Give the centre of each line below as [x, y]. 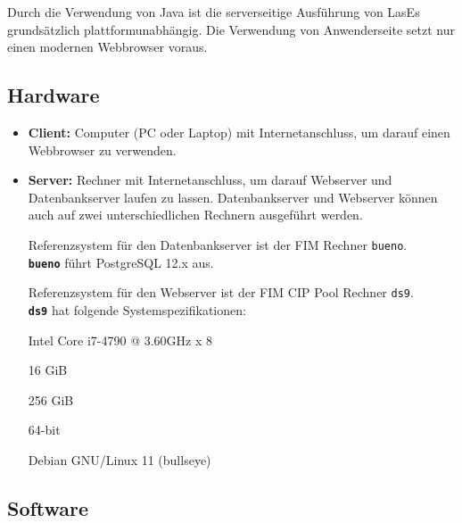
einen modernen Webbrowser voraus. [107, 47]
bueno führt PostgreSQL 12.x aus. [121, 262]
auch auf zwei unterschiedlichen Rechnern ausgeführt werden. [195, 215]
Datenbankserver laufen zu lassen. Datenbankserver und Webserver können [233, 197]
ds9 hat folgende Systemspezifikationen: [137, 309]
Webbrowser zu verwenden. [102, 149]
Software [48, 507]
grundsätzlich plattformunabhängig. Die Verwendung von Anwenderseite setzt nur [231, 29]
